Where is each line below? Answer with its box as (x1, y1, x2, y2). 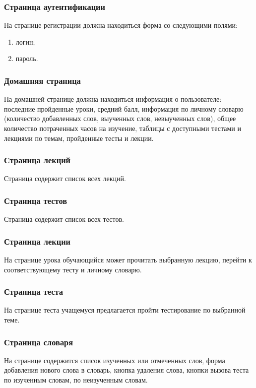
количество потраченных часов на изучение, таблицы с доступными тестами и (4, 123, 242, 133)
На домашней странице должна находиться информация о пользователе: (4, 94, 222, 104)
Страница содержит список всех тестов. (4, 214, 124, 224)
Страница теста (4, 285, 64, 298)
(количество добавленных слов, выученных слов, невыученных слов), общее (4, 113, 236, 124)
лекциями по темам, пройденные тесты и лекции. (4, 132, 154, 143)
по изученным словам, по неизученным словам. (4, 375, 148, 385)
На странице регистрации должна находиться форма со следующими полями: (4, 20, 238, 30)
